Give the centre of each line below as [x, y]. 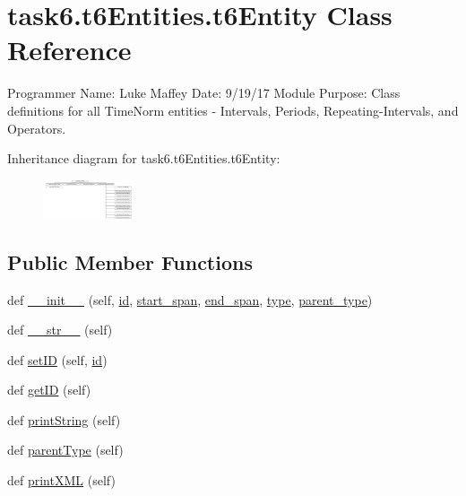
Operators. [37, 128]
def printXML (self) [61, 480]
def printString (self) [64, 419]
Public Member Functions [130, 261]
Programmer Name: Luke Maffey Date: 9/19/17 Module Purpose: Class [204, 93]
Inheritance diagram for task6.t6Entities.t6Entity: [144, 158]
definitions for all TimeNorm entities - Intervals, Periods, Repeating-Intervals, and [233, 110]
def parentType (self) [65, 450]
